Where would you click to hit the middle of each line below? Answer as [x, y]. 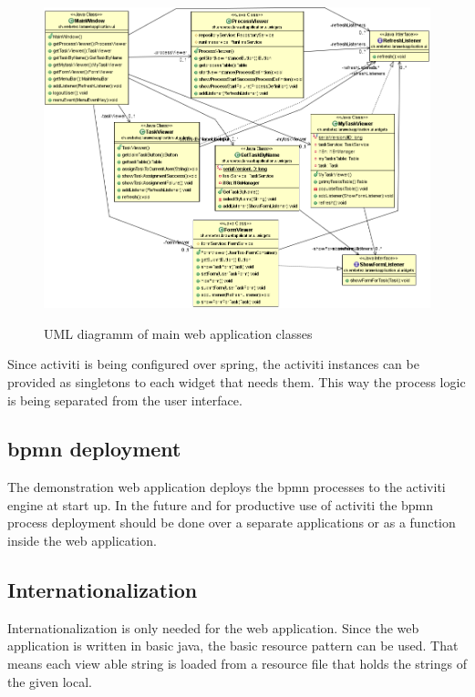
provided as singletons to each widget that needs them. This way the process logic [237, 381]
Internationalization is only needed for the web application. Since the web [213, 627]
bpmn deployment [94, 449]
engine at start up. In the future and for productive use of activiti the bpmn [221, 504]
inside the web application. [82, 541]
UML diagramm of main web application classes [178, 333]
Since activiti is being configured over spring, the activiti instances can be [213, 364]
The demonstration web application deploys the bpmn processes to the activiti [227, 487]
